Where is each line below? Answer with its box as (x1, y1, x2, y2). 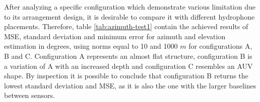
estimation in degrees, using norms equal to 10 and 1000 (4, 41, 178, 51)
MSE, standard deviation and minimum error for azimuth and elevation (4, 31, 226, 41)
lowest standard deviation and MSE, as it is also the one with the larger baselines (4, 80, 256, 90)
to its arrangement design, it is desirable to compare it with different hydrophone (4, 11, 255, 22)
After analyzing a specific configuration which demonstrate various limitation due (4, 2, 255, 12)
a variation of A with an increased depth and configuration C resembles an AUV (4, 60, 253, 71)
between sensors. (4, 90, 55, 100)
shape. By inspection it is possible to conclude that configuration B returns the (4, 70, 248, 81)
